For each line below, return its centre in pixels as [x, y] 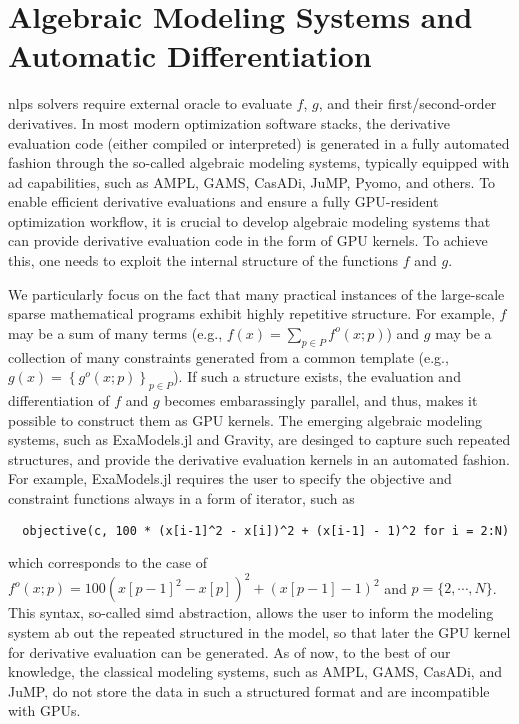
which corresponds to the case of [108, 562]
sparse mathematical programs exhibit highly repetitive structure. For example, [251, 313]
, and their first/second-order [407, 103]
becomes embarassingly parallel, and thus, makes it [321, 400]
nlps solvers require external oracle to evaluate [150, 103]
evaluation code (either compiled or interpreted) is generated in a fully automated [259, 142]
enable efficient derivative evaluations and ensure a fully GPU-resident [223, 201]
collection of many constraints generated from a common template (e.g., [228, 356]
